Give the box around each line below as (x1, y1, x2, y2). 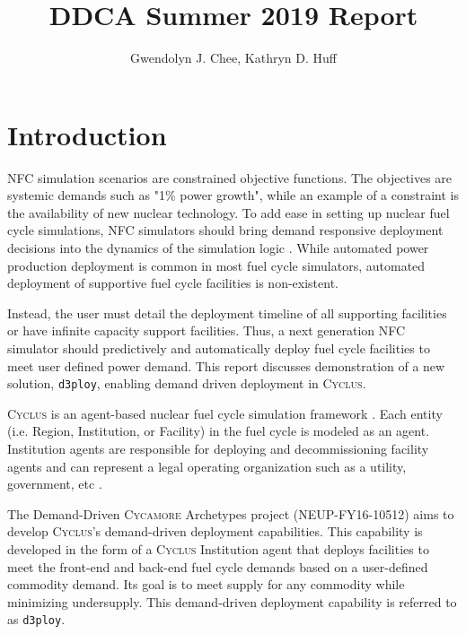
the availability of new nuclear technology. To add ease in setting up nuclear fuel (7, 203, 450, 221)
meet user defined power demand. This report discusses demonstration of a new (7, 356, 445, 375)
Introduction (7, 116, 167, 152)
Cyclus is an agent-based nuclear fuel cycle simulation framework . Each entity (7, 404, 443, 422)
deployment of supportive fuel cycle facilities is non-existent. (7, 274, 339, 292)
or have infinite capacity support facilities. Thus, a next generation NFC (7, 321, 406, 340)
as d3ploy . (7, 610, 66, 629)
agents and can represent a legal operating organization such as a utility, (7, 456, 407, 475)
